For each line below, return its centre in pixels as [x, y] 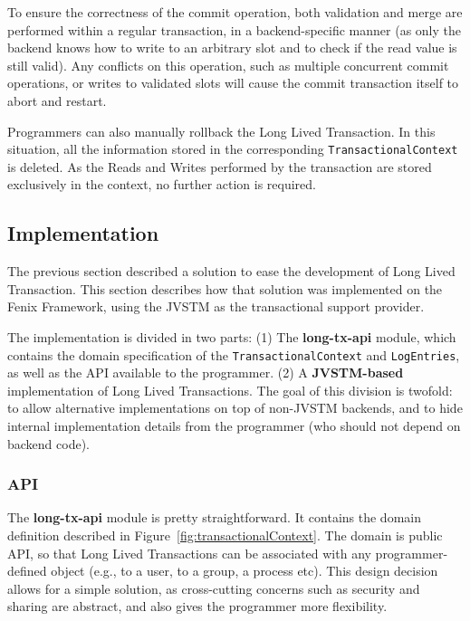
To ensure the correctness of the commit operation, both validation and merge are [235, 12]
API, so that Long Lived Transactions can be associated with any [189, 553]
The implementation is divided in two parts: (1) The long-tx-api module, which [232, 336]
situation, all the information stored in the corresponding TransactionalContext [233, 149]
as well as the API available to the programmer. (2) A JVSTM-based [206, 373]
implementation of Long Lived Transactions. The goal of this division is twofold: [230, 390]
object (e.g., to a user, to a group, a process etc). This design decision [245, 571]
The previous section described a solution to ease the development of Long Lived [231, 271]
